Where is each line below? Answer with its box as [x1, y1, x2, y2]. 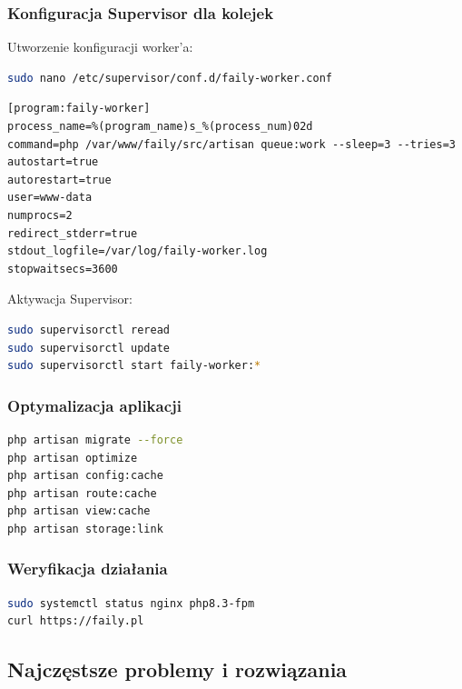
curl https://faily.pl [7, 614, 144, 628]
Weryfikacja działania [7, 557, 168, 580]
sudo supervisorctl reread [7, 323, 170, 336]
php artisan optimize [7, 451, 138, 464]
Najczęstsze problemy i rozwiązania [7, 655, 348, 684]
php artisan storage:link [7, 522, 163, 535]
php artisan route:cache [7, 486, 157, 500]
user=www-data [7, 191, 93, 205]
